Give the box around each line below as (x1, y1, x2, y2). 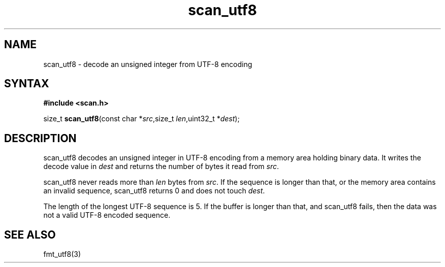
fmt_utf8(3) (43, 250, 81, 259)
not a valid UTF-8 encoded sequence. (43, 211, 171, 220)
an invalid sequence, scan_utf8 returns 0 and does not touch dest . (43, 186, 265, 195)
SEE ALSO (4, 228, 56, 241)
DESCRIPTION (4, 131, 77, 145)
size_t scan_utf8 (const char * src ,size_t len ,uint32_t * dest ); (43, 114, 240, 123)
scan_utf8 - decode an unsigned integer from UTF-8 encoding (43, 59, 252, 69)
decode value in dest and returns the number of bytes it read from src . (43, 162, 279, 171)
